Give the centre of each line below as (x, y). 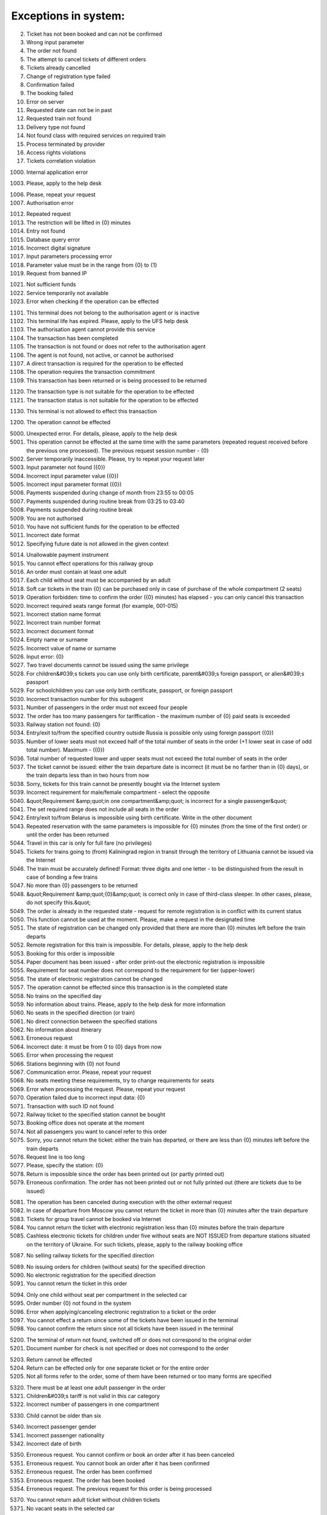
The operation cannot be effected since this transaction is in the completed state (127, 987)
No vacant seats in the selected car (71, 1508)
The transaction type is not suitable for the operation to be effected (110, 391)
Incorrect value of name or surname (71, 648)
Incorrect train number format (64, 623)
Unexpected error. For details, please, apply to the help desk (102, 433)
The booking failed (50, 93)
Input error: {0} (45, 656)
